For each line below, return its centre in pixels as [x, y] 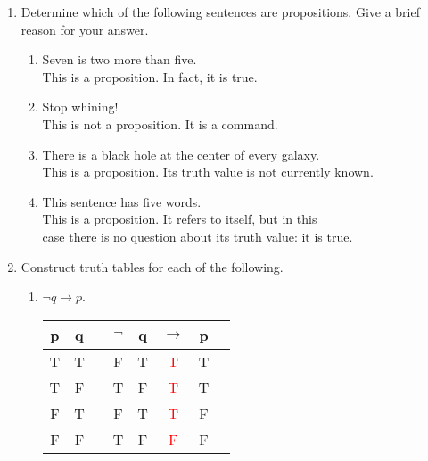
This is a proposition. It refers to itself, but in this [180, 219]
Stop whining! [80, 107]
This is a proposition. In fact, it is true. [150, 76]
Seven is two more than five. [119, 59]
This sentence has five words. [122, 201]
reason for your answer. [85, 29]
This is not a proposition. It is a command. [160, 123]
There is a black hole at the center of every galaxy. [181, 154]
